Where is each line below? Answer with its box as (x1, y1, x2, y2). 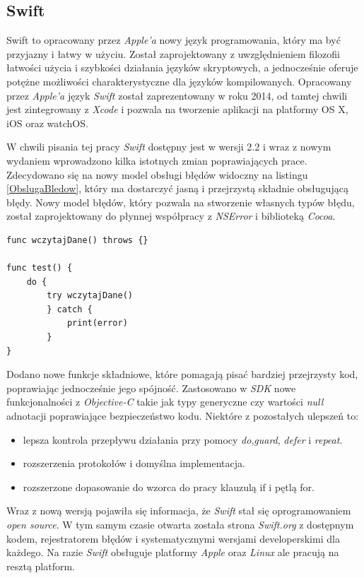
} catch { (47, 304, 93, 314)
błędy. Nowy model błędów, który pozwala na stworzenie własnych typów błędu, (6, 194, 355, 209)
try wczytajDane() (47, 290, 133, 301)
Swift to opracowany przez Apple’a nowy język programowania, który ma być (6, 33, 341, 47)
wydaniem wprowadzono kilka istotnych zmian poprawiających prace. (6, 153, 307, 167)
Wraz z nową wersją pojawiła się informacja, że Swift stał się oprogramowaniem (6, 503, 351, 518)
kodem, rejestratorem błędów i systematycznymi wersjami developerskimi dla (6, 531, 340, 545)
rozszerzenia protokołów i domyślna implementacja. (23, 456, 245, 471)
